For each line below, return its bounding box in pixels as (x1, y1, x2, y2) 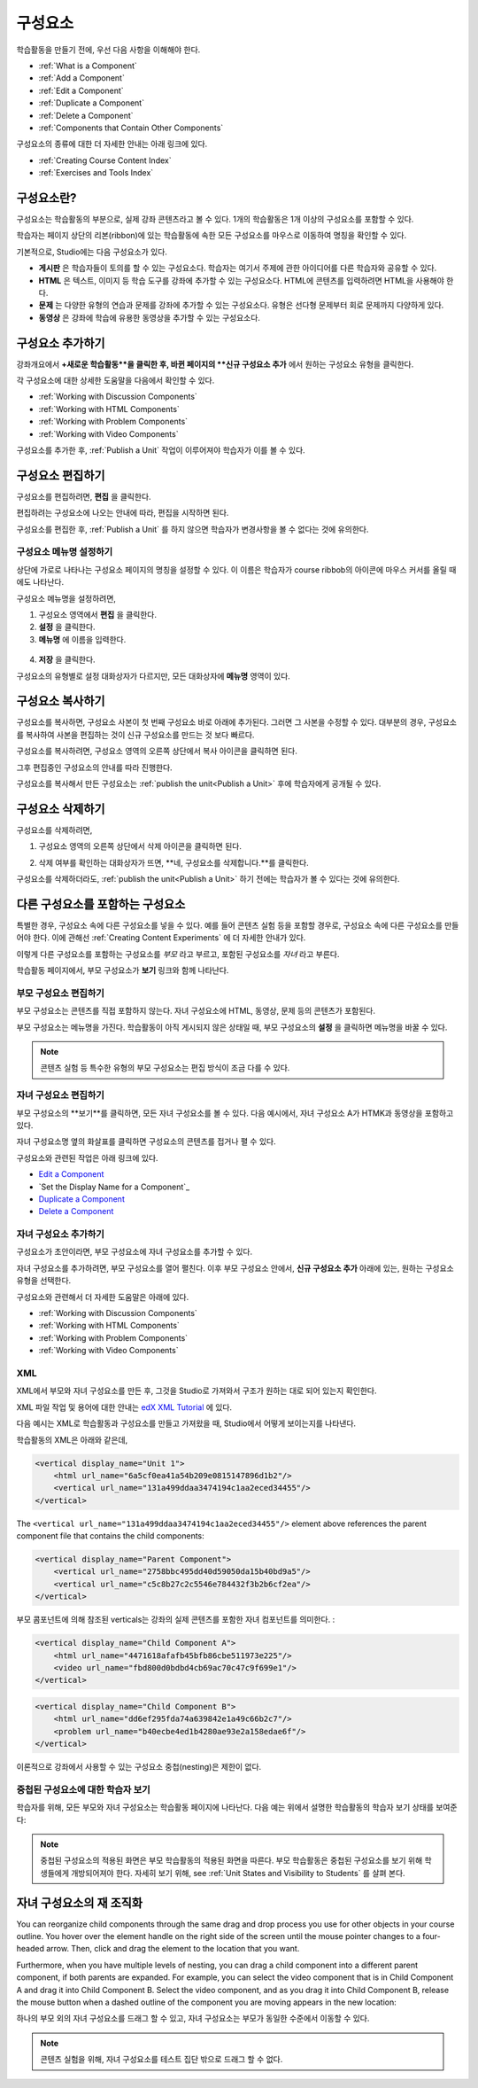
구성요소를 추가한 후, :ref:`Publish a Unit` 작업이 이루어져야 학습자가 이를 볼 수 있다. (16, 444, 305, 456)
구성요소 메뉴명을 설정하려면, (16, 593, 117, 604)
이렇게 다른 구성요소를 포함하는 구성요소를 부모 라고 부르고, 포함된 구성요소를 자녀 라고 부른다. (16, 948, 340, 959)
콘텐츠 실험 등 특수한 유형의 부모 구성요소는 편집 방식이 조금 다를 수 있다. (40, 1063, 290, 1073)
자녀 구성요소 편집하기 (16, 1089, 105, 1102)
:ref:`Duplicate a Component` (38, 97, 145, 108)
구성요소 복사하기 (16, 694, 105, 709)
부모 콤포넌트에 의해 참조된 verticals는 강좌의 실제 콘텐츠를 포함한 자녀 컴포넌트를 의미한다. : (16, 1614, 335, 1625)
